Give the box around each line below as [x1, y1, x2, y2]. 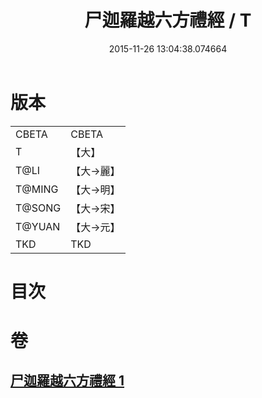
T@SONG [15, 201, 62, 215]
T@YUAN [15, 219, 61, 233]
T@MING [15, 182, 59, 196]
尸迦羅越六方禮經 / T [84, 9, 252, 32]
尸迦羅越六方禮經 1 [10, 372, 125, 390]
